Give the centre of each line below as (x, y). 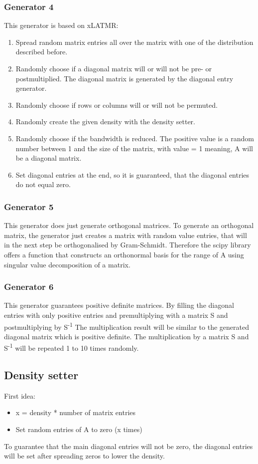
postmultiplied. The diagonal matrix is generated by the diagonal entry (125, 78)
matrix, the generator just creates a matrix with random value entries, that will (126, 235)
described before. (42, 52)
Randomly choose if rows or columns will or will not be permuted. (117, 105)
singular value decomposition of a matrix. (67, 264)
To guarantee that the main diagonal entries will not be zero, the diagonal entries (129, 446)
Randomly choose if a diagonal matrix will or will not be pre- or (114, 68)
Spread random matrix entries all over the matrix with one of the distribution (134, 42)
